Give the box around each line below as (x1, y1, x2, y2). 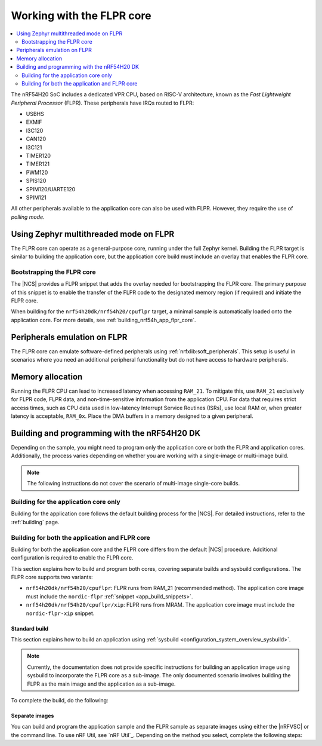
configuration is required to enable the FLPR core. (11, 554, 134, 561)
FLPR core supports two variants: (11, 574, 93, 581)
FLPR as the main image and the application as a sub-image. (27, 680, 176, 687)
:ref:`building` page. (11, 518, 60, 525)
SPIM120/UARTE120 (26, 185, 76, 192)
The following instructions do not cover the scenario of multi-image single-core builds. (27, 480, 240, 487)
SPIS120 (26, 177, 47, 185)
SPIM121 (26, 194, 47, 201)
